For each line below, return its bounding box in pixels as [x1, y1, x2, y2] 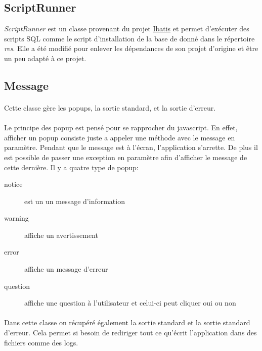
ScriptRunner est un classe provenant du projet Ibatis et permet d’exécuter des [4, 23, 249, 34]
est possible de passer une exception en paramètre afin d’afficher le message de [4, 152, 247, 162]
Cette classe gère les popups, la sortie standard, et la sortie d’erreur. [4, 102, 216, 113]
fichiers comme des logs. [4, 337, 78, 347]
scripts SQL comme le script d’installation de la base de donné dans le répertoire [4, 33, 255, 43]
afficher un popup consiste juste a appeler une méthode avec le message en [4, 132, 235, 142]
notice [4, 179, 23, 189]
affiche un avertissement [24, 229, 98, 240]
